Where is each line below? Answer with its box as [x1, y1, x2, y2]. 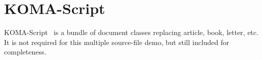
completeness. [4, 46, 47, 57]
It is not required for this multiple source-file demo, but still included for [4, 36, 230, 47]
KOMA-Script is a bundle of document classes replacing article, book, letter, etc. [4, 27, 258, 37]
